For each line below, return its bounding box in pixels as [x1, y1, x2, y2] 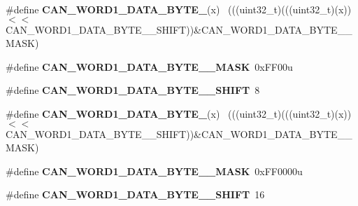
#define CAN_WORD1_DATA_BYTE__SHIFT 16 [6, 187, 265, 202]
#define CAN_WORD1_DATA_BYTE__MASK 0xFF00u [6, 59, 293, 74]
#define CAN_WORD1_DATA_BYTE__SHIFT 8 [6, 83, 260, 97]
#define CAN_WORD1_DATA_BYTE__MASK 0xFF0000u [6, 163, 303, 178]
